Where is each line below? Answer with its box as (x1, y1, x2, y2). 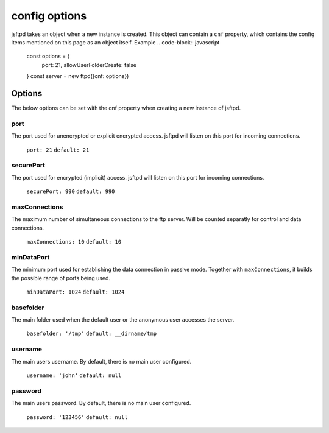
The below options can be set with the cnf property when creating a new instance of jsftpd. (11, 104, 241, 112)
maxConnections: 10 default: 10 (26, 238, 122, 245)
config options (11, 9, 87, 23)
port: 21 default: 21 (26, 146, 90, 153)
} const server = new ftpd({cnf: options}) (26, 72, 129, 80)
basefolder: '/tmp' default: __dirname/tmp (26, 330, 157, 337)
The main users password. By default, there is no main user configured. (11, 400, 191, 407)
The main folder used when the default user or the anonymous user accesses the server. (11, 316, 235, 323)
